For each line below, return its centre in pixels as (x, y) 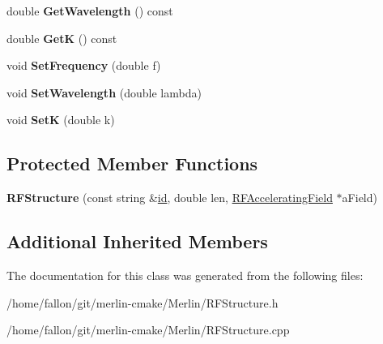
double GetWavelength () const (90, 11)
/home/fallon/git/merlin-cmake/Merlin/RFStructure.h (143, 302)
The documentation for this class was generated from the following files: (185, 275)
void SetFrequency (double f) (84, 65)
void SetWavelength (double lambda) (104, 92)
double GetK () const (62, 38)
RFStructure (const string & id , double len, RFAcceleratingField (170, 198)
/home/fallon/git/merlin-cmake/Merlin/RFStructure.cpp (148, 330)
